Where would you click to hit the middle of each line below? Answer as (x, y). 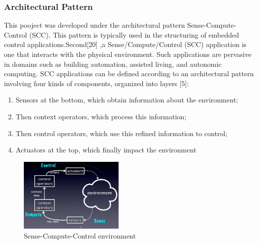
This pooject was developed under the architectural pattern (95, 25)
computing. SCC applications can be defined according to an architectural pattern (129, 73)
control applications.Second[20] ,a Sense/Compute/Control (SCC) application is (125, 44)
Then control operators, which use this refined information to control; (122, 133)
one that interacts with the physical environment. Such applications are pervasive (128, 54)
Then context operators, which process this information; (101, 116)
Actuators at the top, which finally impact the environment (106, 150)
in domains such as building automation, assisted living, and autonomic (113, 64)
